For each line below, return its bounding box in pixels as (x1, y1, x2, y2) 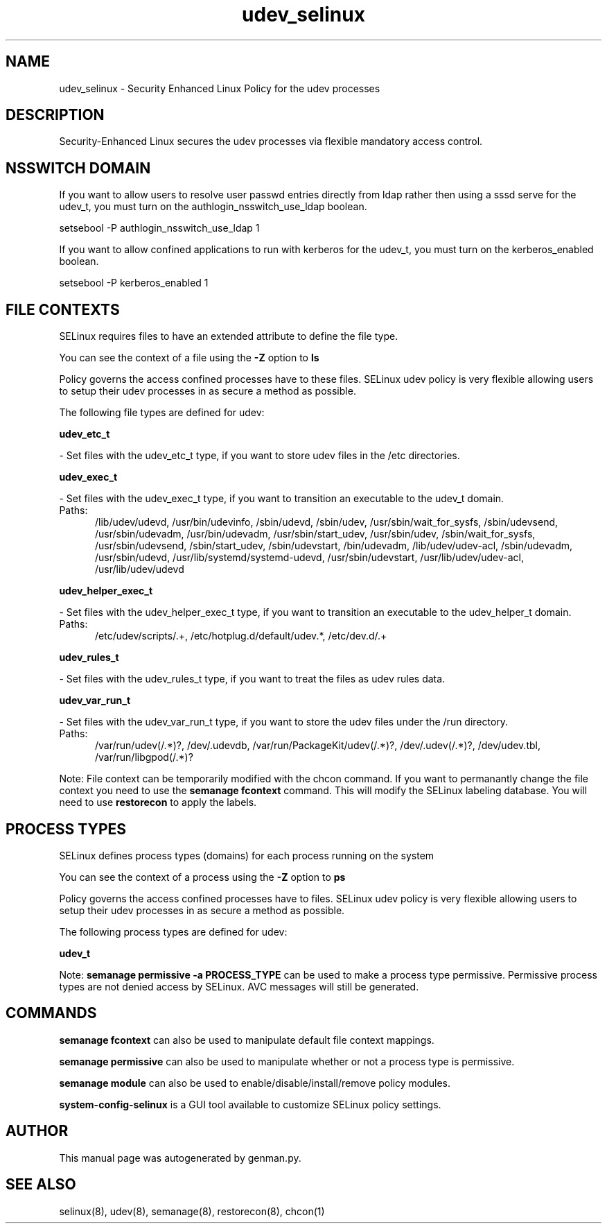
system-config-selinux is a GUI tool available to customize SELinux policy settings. (59, 1098, 441, 1110)
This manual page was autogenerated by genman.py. (59, 1151, 301, 1164)
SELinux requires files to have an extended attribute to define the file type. (59, 330, 398, 343)
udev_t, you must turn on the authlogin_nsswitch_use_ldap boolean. (59, 200, 367, 213)
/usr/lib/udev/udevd (95, 563, 184, 576)
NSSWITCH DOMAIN (6, 159, 151, 177)
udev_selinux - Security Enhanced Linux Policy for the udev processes (59, 82, 380, 94)
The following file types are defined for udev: (59, 406, 265, 419)
